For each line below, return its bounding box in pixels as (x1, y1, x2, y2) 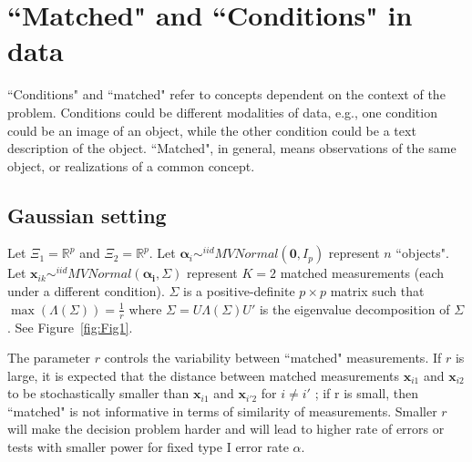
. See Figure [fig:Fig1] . (7, 317, 133, 336)
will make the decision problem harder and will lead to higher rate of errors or (7, 419, 445, 438)
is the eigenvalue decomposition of (259, 299, 450, 318)
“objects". (395, 243, 449, 262)
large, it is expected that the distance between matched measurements (7, 365, 400, 385)
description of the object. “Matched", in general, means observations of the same (7, 139, 457, 158)
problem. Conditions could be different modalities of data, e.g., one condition (7, 102, 437, 121)
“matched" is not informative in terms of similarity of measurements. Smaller (7, 401, 437, 420)
